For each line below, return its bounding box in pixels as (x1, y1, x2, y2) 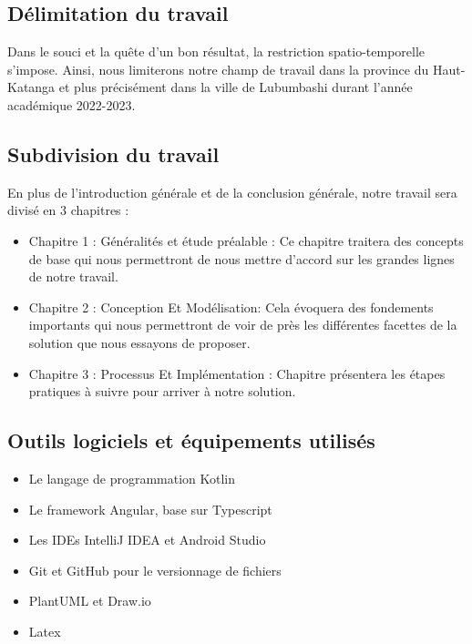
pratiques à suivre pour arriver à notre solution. (28, 382, 296, 401)
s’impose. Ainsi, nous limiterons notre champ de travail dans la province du (7, 59, 429, 78)
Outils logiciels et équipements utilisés (7, 426, 375, 455)
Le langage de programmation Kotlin (28, 468, 236, 487)
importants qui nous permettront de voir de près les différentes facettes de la (28, 315, 457, 334)
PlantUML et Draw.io (28, 591, 151, 610)
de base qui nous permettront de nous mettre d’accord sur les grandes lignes (28, 249, 455, 268)
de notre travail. (28, 267, 118, 286)
